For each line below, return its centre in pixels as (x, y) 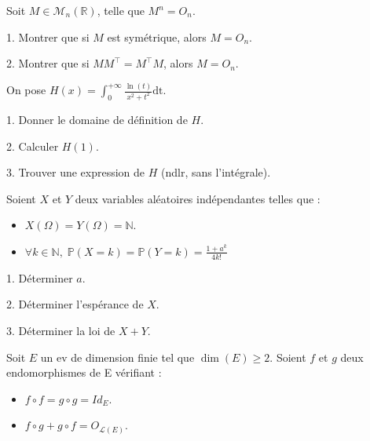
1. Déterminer (40, 277)
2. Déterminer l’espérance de (75, 304)
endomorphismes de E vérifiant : (84, 372)
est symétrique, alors (157, 36)
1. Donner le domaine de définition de (97, 119)
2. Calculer (33, 146)
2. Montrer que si (48, 63)
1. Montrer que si (48, 36)
